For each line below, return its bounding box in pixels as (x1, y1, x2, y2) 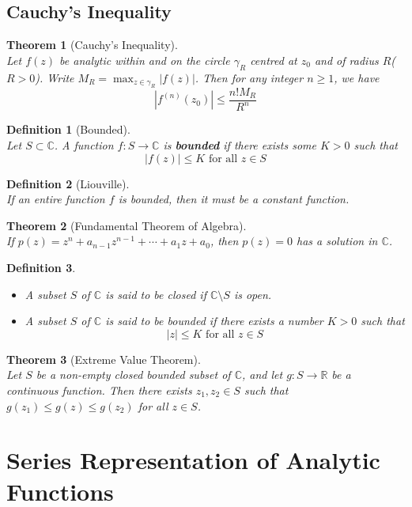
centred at (250, 51, 297, 68)
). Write (35, 69, 74, 85)
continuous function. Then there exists (6, 381, 192, 398)
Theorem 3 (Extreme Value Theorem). (6, 350, 201, 367)
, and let (241, 366, 283, 383)
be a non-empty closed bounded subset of (36, 366, 231, 383)
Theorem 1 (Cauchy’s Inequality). (6, 36, 178, 53)
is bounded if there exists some (163, 137, 316, 153)
